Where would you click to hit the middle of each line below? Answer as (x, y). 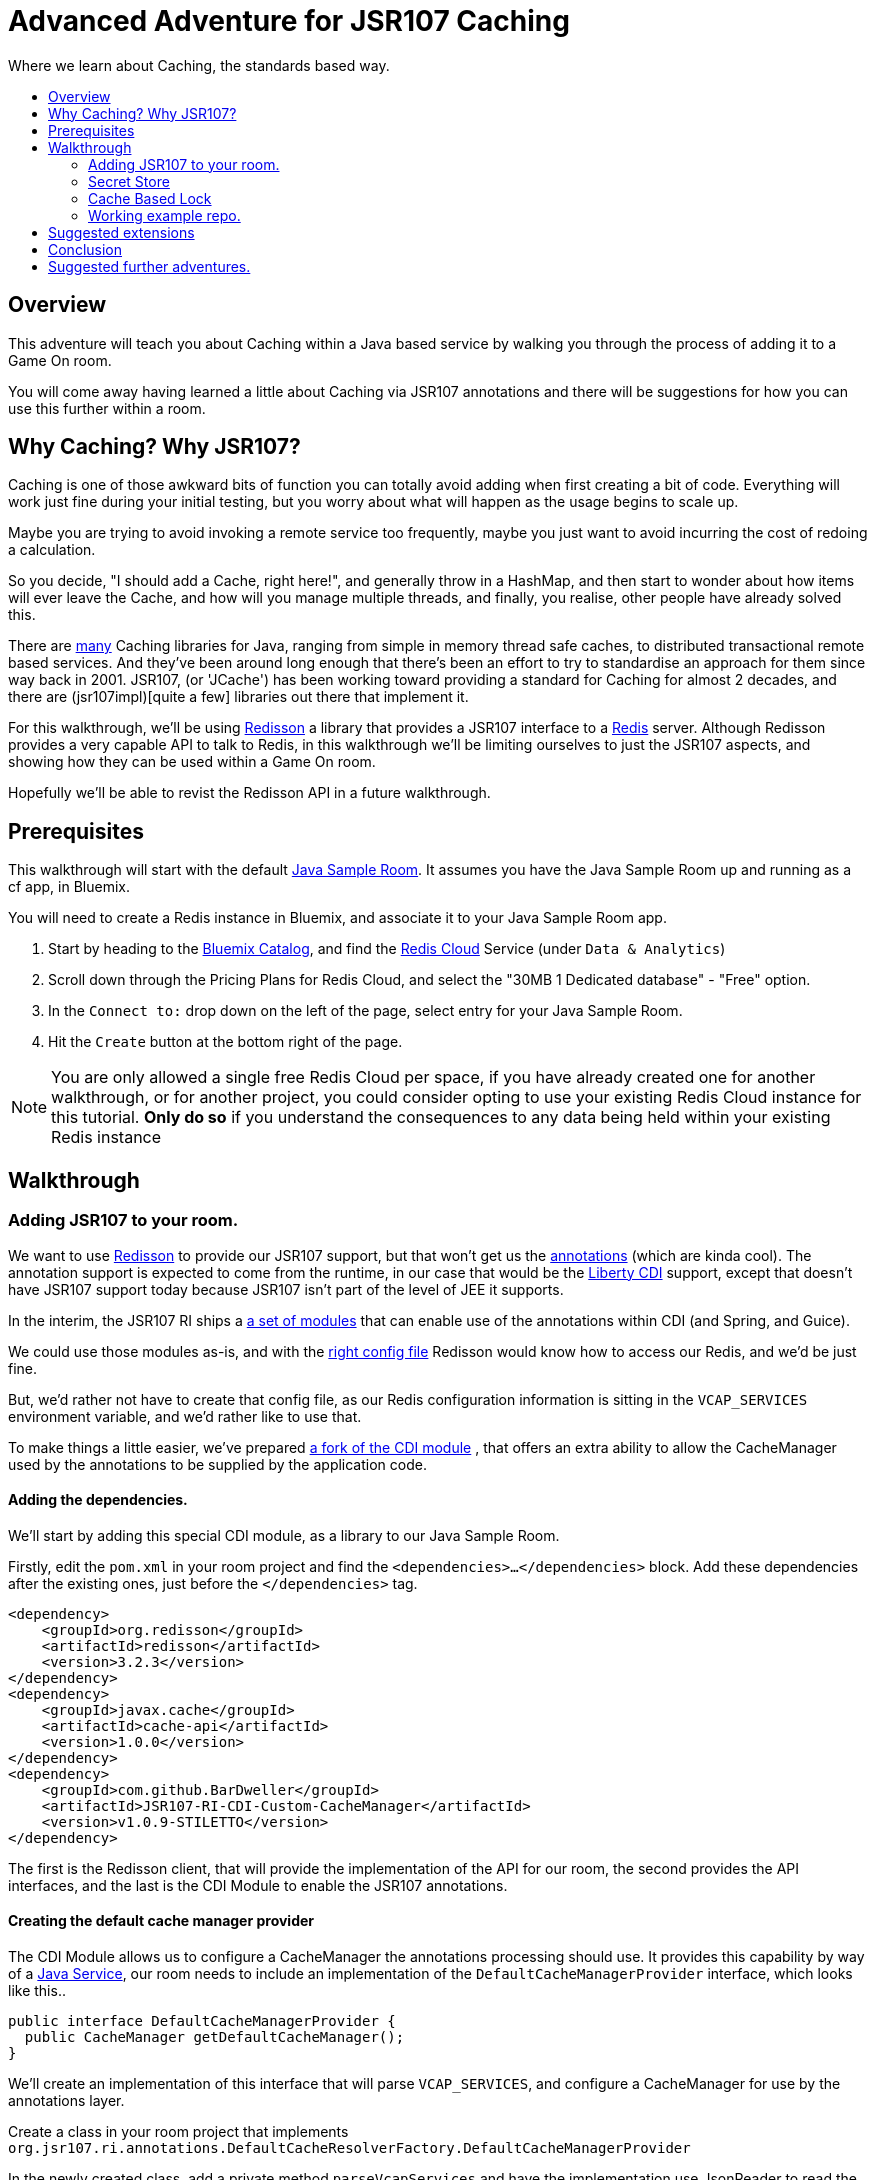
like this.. (37, 1990)
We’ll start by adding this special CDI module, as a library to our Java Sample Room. (284, 1535)
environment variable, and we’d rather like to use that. (185, 1416)
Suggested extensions (121, 232)
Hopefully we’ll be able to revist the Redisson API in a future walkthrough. (249, 793)
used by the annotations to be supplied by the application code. (217, 1464)
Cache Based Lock (150, 198)
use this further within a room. (107, 408)
